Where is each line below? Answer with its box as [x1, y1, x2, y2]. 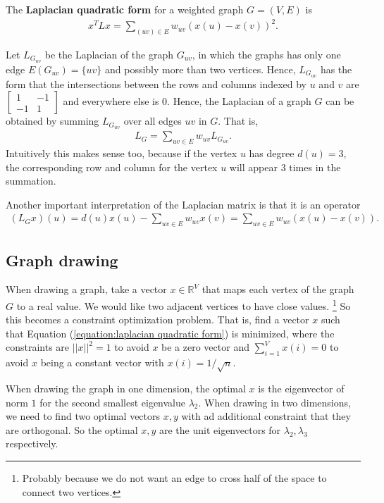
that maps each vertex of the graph [202, 282, 354, 297]
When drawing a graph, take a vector [6, 282, 167, 297]
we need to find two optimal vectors [6, 409, 161, 423]
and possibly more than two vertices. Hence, [105, 61, 296, 76]
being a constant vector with [40, 355, 164, 370]
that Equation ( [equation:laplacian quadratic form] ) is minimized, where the [6, 325, 335, 340]
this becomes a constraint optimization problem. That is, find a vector [6, 312, 309, 327]
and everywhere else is [63, 94, 159, 108]
